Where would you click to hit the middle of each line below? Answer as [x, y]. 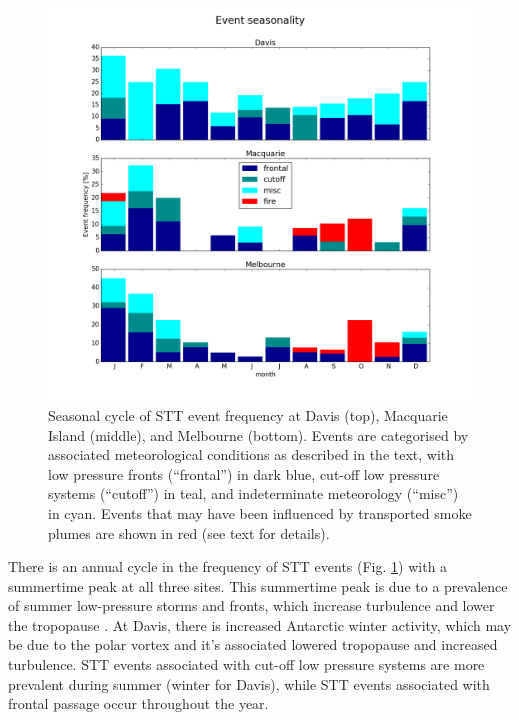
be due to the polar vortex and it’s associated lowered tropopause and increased [253, 644]
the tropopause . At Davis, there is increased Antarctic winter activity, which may [260, 624]
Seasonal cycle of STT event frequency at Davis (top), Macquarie [248, 414]
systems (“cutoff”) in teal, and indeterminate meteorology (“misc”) [253, 493]
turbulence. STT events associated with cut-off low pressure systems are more [246, 664]
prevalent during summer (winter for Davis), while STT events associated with [249, 683]
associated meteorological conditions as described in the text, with [251, 454]
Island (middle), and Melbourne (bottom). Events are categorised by [258, 434]
